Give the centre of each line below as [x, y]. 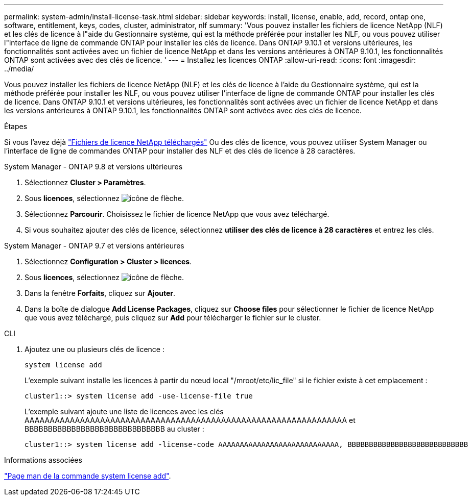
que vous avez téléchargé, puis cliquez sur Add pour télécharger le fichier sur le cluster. [173, 318]
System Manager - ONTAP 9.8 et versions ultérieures [93, 167]
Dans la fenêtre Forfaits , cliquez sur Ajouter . [100, 293]
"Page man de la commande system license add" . [88, 476]
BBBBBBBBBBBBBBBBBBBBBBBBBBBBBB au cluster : [114, 429]
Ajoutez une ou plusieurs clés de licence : [95, 349]
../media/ [19, 69]
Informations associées [43, 460]
